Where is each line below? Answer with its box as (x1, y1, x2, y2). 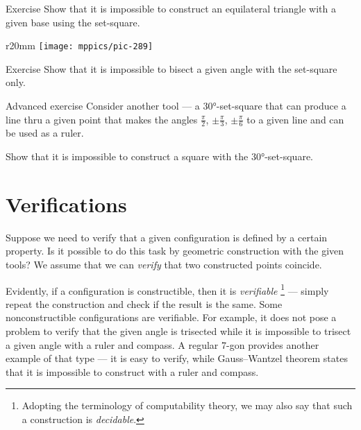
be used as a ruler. (6, 126, 84, 140)
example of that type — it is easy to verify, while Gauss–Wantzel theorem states (6, 351, 348, 365)
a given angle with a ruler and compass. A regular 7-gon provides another (6, 337, 319, 352)
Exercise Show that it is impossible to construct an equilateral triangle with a (6, 1, 336, 15)
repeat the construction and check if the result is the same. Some (6, 296, 283, 311)
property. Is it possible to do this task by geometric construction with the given (6, 243, 344, 258)
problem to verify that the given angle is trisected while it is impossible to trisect (6, 323, 351, 338)
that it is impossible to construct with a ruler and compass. (6, 364, 259, 379)
